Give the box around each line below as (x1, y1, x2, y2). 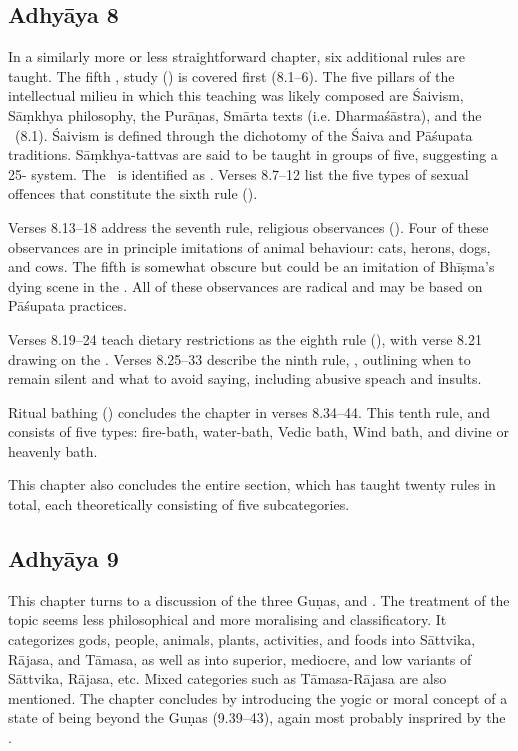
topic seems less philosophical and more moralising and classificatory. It (8, 609, 447, 630)
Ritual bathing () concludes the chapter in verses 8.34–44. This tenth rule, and (8, 401, 491, 422)
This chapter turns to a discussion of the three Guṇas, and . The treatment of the (8, 589, 510, 610)
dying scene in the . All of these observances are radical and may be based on (8, 275, 483, 296)
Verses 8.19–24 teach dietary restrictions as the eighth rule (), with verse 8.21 (8, 328, 482, 349)
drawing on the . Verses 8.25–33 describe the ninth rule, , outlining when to (8, 348, 471, 369)
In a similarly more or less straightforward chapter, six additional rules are (8, 46, 465, 67)
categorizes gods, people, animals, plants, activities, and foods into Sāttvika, (8, 629, 476, 650)
